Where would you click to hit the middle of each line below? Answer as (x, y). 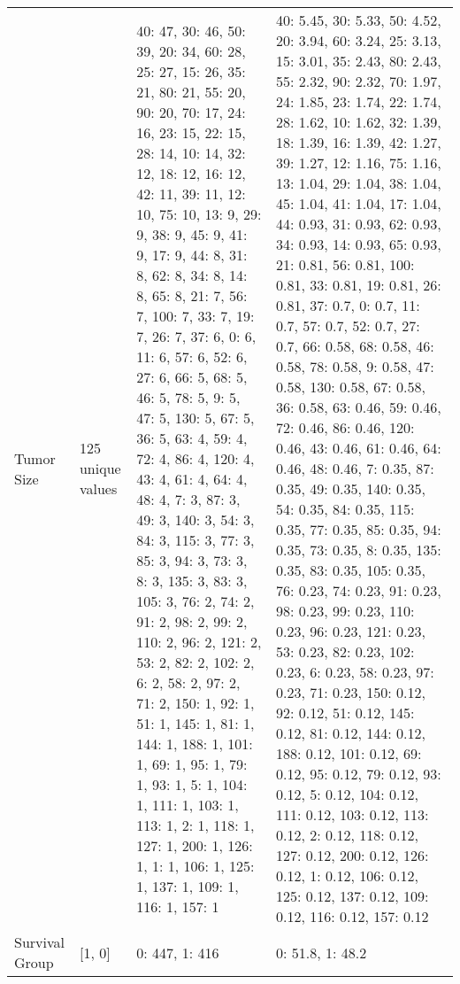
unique (100, 468)
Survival (39, 942)
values (98, 488)
